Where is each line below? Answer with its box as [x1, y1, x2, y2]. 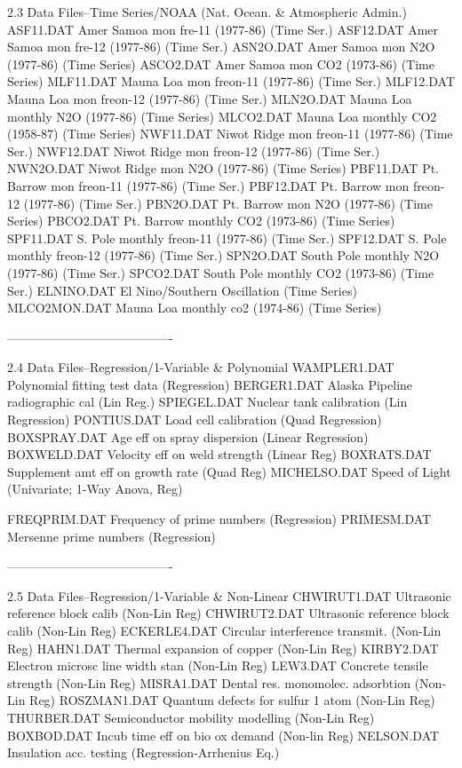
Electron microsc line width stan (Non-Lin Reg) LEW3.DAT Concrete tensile [7, 656, 428, 675]
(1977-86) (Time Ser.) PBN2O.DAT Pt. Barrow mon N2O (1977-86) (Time [23, 194, 433, 212]
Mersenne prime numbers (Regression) [7, 527, 216, 545]
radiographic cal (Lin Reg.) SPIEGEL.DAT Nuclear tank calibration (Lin [7, 392, 408, 411]
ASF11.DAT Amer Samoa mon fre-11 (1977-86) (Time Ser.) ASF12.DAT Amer [7, 20, 439, 38]
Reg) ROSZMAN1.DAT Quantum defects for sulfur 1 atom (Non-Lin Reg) [29, 691, 435, 709]
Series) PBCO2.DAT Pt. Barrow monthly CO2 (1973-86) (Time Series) [7, 211, 395, 230]
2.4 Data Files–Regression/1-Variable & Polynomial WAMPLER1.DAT [7, 358, 394, 376]
